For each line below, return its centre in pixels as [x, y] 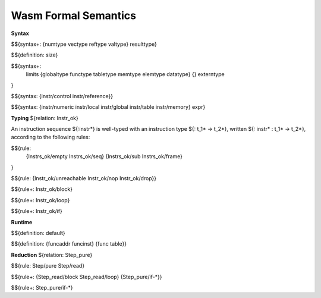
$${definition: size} [34, 55]
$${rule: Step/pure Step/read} [48, 266]
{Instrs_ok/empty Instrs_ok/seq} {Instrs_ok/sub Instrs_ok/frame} [104, 156]
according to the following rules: [51, 137]
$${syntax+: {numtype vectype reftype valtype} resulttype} [84, 44]
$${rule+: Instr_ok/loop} [40, 200]
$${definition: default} [38, 233]
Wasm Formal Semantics [74, 15]
